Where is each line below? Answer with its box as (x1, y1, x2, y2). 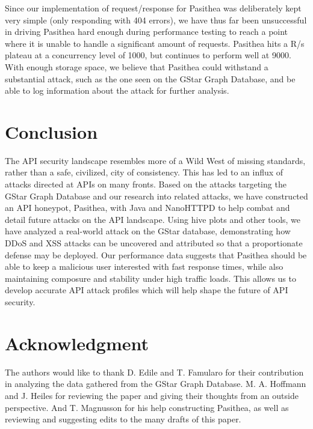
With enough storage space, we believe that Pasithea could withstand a (5, 60, 268, 73)
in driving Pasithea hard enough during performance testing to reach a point (5, 25, 288, 38)
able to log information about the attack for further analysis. (5, 84, 229, 97)
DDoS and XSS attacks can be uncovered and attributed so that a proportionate (5, 237, 303, 249)
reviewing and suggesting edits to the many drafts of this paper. (5, 413, 241, 425)
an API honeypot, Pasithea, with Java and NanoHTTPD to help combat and (5, 201, 290, 214)
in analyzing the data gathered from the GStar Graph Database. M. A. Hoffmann (5, 377, 306, 390)
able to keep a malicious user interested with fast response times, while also (5, 260, 284, 273)
